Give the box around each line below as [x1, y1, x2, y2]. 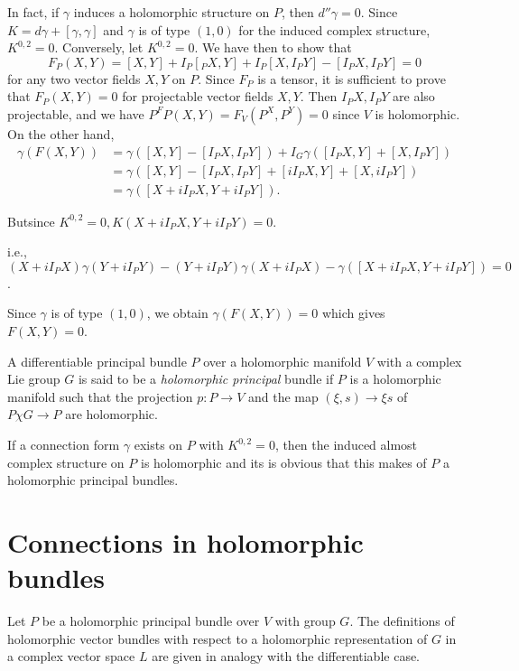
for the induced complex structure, [238, 20, 431, 39]
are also [393, 87, 435, 106]
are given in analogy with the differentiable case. [152, 647, 420, 666]
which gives [321, 303, 385, 322]
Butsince [7, 211, 55, 230]
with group [274, 611, 336, 630]
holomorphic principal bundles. [7, 471, 179, 489]
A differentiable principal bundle [7, 351, 187, 370]
